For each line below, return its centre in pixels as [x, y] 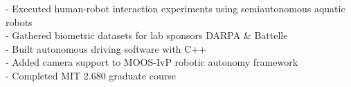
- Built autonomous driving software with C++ [106, 48]
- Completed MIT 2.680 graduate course [91, 75]
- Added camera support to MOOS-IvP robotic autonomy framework [152, 62]
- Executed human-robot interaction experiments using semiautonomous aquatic [175, 8]
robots [19, 22]
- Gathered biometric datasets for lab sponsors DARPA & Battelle [147, 35]
